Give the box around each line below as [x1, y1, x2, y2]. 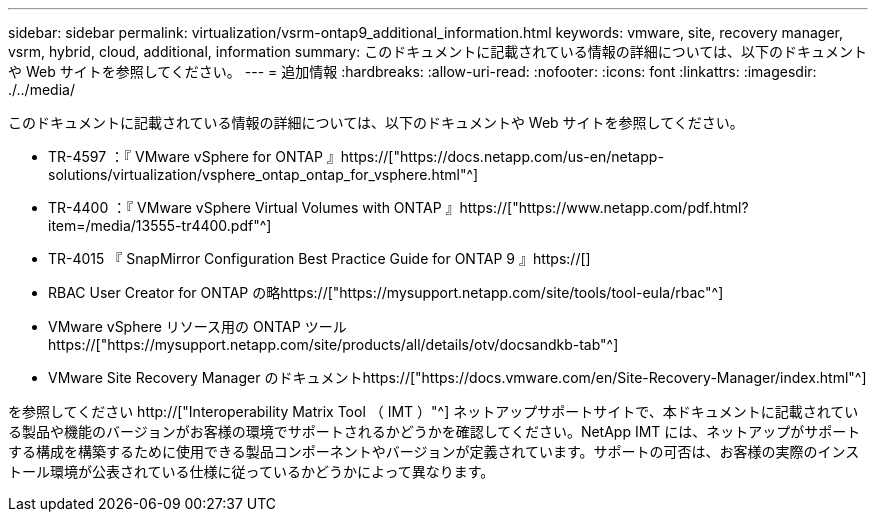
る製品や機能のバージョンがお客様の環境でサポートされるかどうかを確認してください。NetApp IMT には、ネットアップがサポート [8, 423, 861, 440]
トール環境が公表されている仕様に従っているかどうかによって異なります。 [8, 463, 495, 480]
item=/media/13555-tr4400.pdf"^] [48, 217, 272, 234]
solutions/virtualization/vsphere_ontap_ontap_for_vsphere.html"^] [48, 166, 479, 183]
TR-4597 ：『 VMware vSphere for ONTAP [48, 148, 323, 165]
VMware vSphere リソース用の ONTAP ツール [48, 318, 347, 335]
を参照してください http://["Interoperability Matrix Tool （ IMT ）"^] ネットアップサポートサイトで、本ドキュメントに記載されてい [8, 403, 859, 420]
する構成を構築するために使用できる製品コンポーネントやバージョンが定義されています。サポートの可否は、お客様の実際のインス [8, 443, 860, 460]
